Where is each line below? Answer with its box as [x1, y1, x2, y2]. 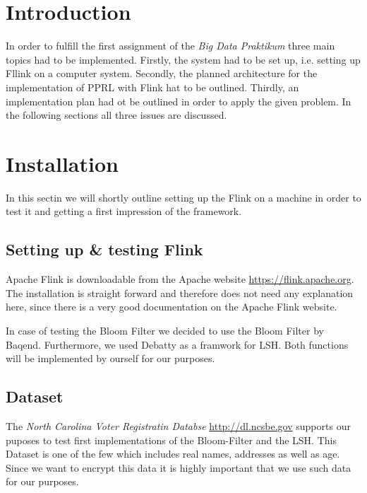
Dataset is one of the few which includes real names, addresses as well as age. [6, 446, 340, 461]
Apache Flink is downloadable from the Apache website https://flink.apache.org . [6, 272, 354, 286]
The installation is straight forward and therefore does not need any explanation [6, 285, 354, 300]
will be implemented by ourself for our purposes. [6, 351, 215, 366]
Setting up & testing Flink [6, 238, 203, 260]
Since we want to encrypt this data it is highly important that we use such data [6, 460, 351, 475]
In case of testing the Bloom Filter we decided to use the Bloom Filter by [6, 323, 324, 337]
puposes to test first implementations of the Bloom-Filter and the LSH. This [6, 432, 337, 447]
